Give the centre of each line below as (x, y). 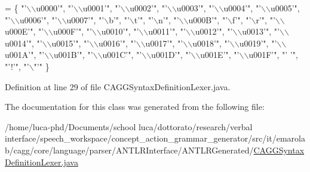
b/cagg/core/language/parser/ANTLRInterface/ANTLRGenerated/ (129, 150)
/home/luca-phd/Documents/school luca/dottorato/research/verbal (129, 126)
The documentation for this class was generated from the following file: (135, 107)
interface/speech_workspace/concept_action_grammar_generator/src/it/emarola (155, 138)
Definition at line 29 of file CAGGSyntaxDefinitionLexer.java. (118, 86)
